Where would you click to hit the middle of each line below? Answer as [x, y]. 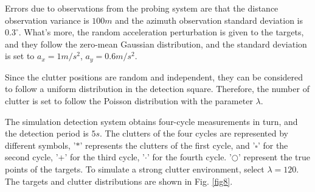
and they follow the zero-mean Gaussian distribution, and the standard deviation [156, 44]
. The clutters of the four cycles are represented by [194, 133]
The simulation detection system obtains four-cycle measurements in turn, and [151, 121]
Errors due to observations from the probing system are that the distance [142, 8]
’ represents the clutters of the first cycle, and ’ [168, 145]
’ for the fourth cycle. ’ [189, 157]
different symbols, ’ [40, 145]
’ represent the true [274, 157]
